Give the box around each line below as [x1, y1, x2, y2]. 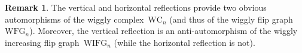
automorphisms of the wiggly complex [5, 13, 144, 25]
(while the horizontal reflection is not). [114, 36, 255, 48]
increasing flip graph [5, 36, 80, 48]
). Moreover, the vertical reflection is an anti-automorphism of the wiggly [29, 24, 298, 37]
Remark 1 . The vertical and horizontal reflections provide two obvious [5, 1, 267, 13]
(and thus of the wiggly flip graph [169, 13, 293, 25]
